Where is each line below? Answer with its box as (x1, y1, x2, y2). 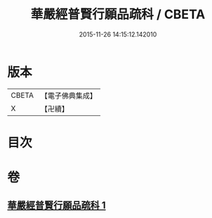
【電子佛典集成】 (40, 91, 97, 101)
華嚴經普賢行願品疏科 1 (7, 200, 107, 212)
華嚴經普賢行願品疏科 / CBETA (30, 6, 206, 23)
